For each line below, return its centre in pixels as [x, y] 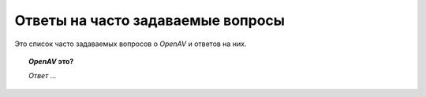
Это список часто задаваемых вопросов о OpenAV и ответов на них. [131, 44]
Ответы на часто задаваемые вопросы [150, 20]
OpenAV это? [51, 61]
